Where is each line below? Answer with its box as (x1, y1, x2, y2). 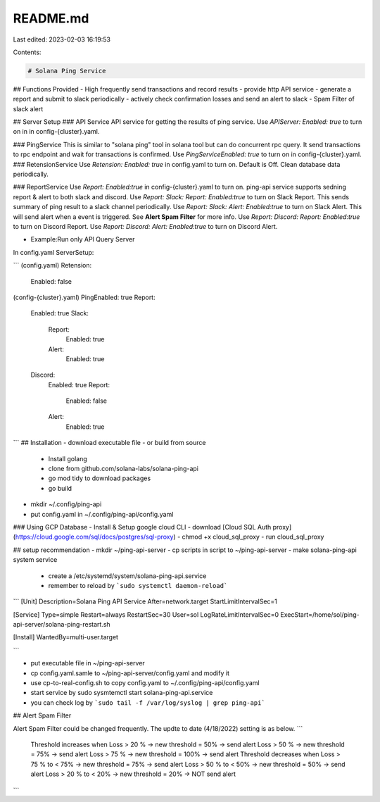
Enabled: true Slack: (30, 309, 89, 318)
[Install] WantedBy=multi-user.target (13, 633, 119, 641)
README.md (13, 11, 89, 26)
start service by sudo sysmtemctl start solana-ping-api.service (30, 689, 213, 697)
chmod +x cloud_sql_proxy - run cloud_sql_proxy (182, 532, 324, 541)
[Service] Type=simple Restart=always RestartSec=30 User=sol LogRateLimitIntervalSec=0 (13, 610, 279, 619)
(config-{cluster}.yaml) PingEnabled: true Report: (13, 293, 156, 301)
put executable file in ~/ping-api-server (30, 659, 146, 668)
